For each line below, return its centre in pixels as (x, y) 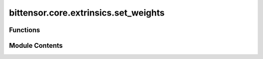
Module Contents (36, 46)
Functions (25, 30)
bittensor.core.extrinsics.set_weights (87, 13)
